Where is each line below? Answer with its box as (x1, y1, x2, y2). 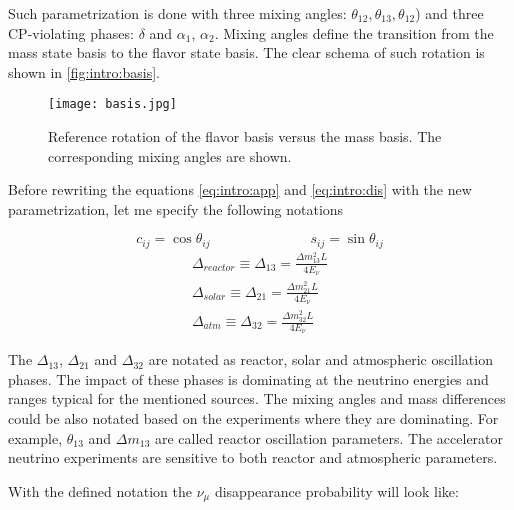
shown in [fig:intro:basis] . (8, 61, 160, 82)
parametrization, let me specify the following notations (8, 198, 344, 219)
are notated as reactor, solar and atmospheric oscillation (148, 349, 493, 370)
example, (8, 427, 63, 448)
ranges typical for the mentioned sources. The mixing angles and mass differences (8, 388, 506, 409)
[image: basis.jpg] (48, 97, 177, 112)
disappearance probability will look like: (214, 480, 459, 501)
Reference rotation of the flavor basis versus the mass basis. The (48, 126, 442, 147)
